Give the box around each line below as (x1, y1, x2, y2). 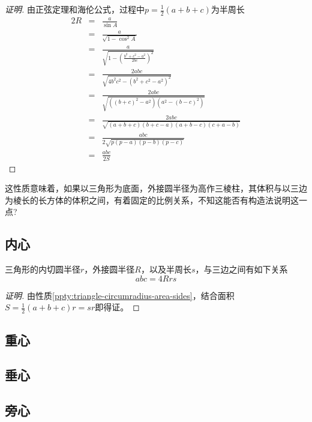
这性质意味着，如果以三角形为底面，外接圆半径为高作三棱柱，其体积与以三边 (5, 182, 307, 194)
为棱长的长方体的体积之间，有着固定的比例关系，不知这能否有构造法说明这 (5, 193, 299, 206)
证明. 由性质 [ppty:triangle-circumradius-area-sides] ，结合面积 (5, 289, 235, 301)
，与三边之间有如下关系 (195, 263, 288, 276)
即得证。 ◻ (95, 301, 140, 313)
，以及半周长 (140, 263, 191, 276)
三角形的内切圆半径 (5, 263, 80, 276)
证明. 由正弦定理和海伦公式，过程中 (5, 3, 145, 15)
